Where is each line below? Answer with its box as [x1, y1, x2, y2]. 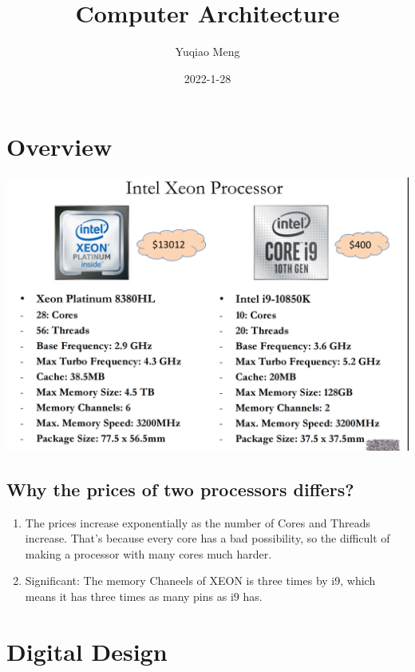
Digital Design [6, 634, 168, 667]
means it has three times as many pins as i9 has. [25, 588, 263, 604]
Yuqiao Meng [175, 43, 240, 60]
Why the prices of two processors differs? [6, 476, 354, 501]
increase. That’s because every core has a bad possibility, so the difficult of [25, 530, 390, 547]
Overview [6, 130, 113, 163]
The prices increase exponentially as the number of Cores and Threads [25, 514, 371, 531]
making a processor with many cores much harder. [25, 545, 272, 562]
